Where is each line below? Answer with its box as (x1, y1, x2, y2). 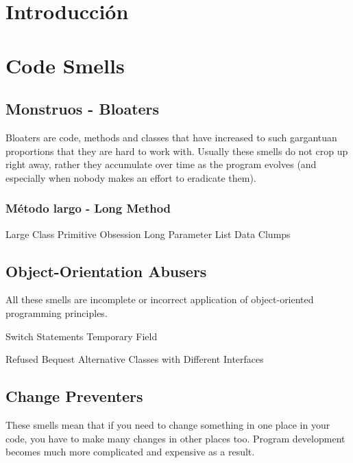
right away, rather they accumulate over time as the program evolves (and (5, 157, 317, 171)
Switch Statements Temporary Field (5, 329, 158, 343)
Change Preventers (5, 385, 143, 407)
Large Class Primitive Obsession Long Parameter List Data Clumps (5, 226, 291, 241)
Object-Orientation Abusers (5, 260, 207, 281)
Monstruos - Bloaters (5, 98, 160, 119)
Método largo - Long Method (5, 200, 171, 217)
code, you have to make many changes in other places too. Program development (5, 431, 345, 445)
